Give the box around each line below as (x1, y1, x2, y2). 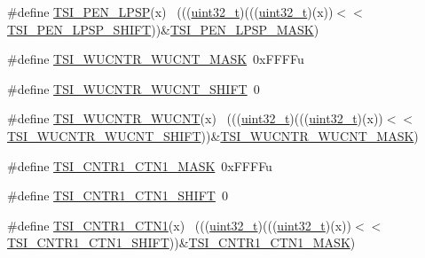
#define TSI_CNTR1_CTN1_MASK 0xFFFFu (7, 156, 272, 175)
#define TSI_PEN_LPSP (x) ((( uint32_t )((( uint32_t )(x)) (7, 3, 334, 20)
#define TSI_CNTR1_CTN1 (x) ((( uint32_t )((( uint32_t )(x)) (7, 215, 352, 234)
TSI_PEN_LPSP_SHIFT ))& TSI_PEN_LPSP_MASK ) (7, 20, 319, 38)
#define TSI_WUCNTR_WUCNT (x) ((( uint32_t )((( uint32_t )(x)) (7, 109, 383, 128)
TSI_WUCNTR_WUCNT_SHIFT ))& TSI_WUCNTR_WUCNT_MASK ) (7, 126, 419, 145)
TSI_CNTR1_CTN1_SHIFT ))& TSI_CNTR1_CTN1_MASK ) (7, 233, 356, 252)
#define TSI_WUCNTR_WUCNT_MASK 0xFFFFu (7, 50, 304, 68)
